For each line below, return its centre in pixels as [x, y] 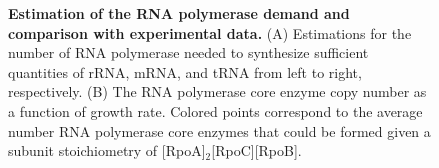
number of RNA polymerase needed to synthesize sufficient [188, 52]
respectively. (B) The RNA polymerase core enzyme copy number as [217, 91]
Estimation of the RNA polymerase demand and [179, 13]
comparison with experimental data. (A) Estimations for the [210, 32]
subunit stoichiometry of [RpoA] [107, 150]
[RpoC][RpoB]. [256, 150]
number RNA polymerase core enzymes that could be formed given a [219, 130]
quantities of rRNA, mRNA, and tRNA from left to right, [185, 71]
